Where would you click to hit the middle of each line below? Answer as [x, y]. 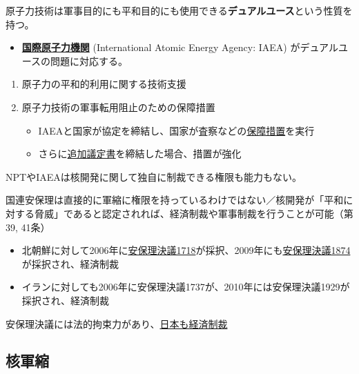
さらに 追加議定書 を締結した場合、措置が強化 [140, 154]
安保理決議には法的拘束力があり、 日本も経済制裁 [117, 323]
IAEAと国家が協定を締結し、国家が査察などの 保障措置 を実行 [176, 130]
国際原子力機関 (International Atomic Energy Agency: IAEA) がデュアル [180, 47]
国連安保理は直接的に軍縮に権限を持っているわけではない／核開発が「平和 [175, 200]
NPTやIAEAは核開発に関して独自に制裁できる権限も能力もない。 [154, 176]
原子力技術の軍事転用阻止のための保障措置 [118, 107]
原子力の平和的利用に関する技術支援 [104, 84]
